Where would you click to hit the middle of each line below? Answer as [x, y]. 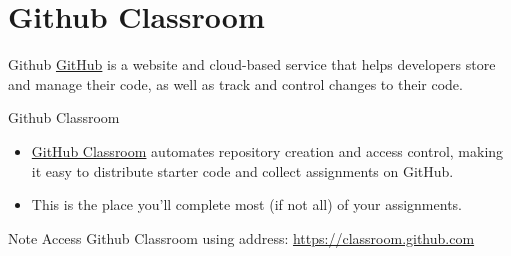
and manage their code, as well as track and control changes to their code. [235, 83]
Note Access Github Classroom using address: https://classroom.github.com [241, 237]
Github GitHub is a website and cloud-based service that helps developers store [252, 64]
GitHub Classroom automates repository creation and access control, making [267, 150]
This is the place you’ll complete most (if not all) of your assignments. [246, 204]
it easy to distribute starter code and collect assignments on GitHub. [242, 170]
